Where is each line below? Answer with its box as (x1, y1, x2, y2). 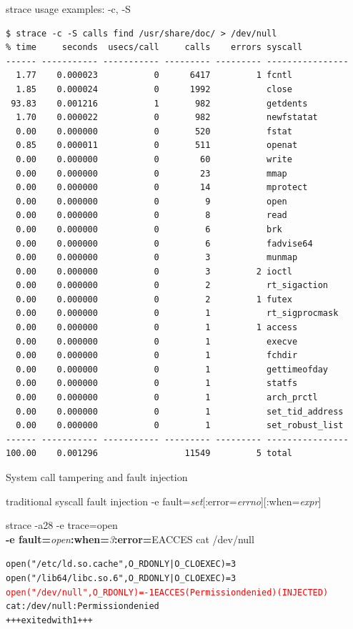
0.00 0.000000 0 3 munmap (16, 252, 298, 263)
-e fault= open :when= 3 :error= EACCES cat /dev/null (6, 531, 254, 546)
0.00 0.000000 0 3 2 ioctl (16, 266, 292, 277)
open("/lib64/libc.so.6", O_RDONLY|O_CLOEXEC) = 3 (6, 573, 237, 584)
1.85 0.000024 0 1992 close (16, 84, 292, 94)
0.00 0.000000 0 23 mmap (16, 168, 287, 179)
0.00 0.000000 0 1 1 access (16, 322, 298, 333)
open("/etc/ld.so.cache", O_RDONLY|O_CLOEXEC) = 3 (6, 559, 237, 570)
